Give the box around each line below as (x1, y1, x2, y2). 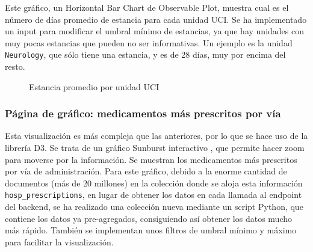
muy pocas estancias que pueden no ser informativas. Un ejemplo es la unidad (5, 36, 293, 49)
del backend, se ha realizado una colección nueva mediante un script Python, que (5, 200, 303, 213)
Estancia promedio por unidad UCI (29, 80, 160, 93)
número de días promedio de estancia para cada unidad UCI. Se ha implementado (5, 13, 307, 25)
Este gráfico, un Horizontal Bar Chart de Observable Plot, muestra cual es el (5, 1, 289, 13)
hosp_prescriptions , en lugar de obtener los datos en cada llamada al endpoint (5, 188, 302, 201)
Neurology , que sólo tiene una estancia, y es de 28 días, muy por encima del (5, 48, 286, 61)
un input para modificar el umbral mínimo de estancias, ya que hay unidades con (5, 25, 304, 37)
